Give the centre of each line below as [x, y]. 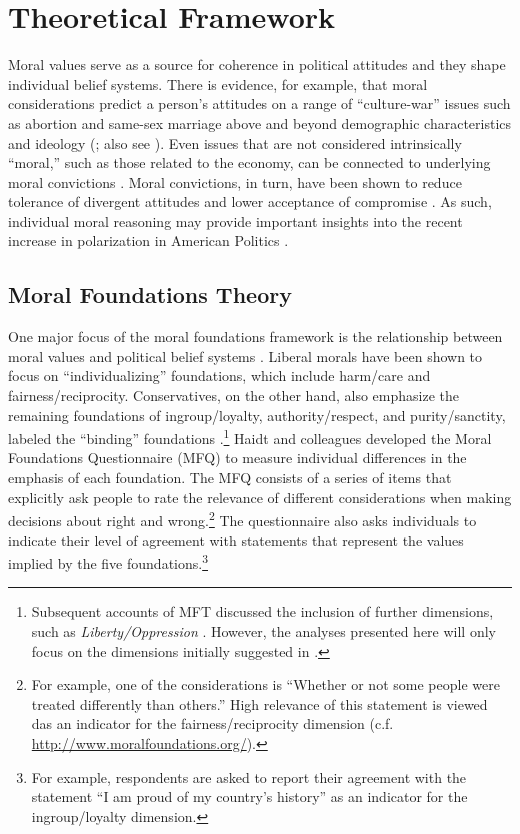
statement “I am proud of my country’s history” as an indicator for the [249, 796]
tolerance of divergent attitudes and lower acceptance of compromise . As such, [250, 201]
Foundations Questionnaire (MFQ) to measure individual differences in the [237, 457]
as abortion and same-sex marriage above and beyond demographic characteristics [260, 122]
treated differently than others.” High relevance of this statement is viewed [259, 703]
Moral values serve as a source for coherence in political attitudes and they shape [257, 64]
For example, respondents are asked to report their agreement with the [249, 776]
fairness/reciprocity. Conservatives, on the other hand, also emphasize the [233, 395]
